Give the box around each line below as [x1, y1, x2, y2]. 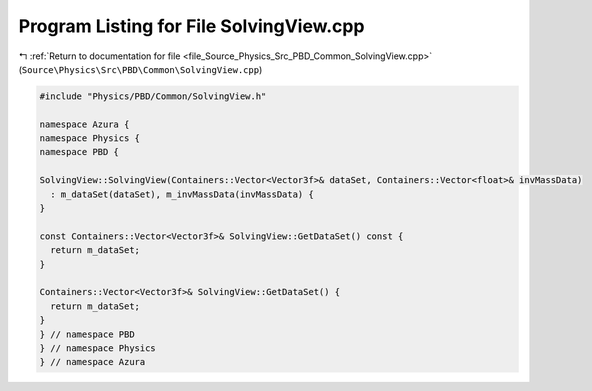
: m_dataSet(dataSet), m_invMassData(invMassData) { [50, 188, 314, 200]
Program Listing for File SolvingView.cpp [18, 15, 365, 37]
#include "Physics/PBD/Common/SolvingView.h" [39, 90, 267, 102]
